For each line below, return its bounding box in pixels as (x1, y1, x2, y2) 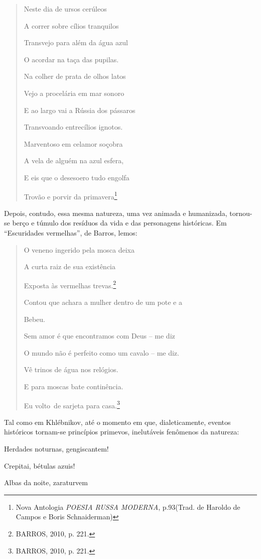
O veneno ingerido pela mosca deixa (24, 244, 135, 255)
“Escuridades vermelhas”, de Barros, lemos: (4, 227, 138, 238)
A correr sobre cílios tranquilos (24, 20, 119, 31)
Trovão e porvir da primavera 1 (24, 189, 117, 201)
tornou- (229, 207, 252, 218)
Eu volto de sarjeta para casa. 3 (24, 398, 120, 410)
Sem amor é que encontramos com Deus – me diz (24, 330, 175, 341)
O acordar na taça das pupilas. (24, 54, 119, 64)
